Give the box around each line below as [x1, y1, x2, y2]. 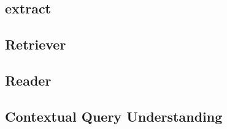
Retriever [5, 35, 66, 54]
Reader [5, 70, 52, 89]
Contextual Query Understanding [5, 106, 223, 125]
